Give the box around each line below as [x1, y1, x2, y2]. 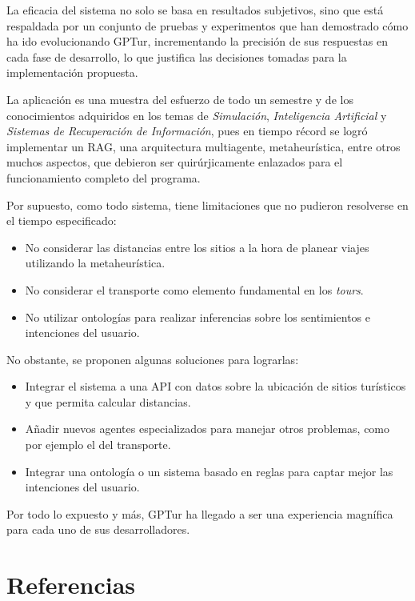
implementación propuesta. [6, 64, 138, 81]
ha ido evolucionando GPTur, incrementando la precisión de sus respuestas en [6, 33, 388, 50]
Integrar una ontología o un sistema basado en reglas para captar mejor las [25, 463, 393, 479]
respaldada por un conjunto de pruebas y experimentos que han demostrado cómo [6, 17, 409, 34]
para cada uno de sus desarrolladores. [6, 521, 190, 538]
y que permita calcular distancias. [25, 393, 191, 410]
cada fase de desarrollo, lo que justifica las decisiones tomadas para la [6, 48, 347, 65]
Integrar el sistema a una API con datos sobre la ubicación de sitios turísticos [25, 378, 406, 395]
